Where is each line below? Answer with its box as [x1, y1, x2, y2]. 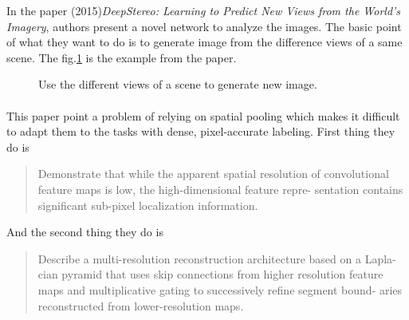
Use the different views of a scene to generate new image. [38, 76, 317, 93]
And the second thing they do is [6, 223, 163, 240]
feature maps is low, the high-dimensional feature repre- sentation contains [37, 180, 403, 197]
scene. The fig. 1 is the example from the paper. [6, 49, 237, 65]
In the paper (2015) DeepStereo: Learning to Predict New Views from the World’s [6, 2, 401, 18]
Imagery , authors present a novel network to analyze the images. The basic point [6, 18, 402, 34]
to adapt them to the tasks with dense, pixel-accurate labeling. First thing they [6, 123, 395, 140]
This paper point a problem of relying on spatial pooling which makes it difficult [6, 107, 400, 124]
